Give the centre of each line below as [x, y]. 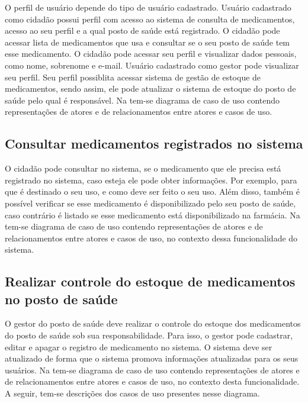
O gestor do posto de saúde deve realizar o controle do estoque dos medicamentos [153, 323]
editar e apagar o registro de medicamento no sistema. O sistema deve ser [139, 346]
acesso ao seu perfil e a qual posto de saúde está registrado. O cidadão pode [142, 30]
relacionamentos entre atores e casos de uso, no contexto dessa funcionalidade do [151, 238]
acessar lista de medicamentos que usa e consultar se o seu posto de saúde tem [147, 42]
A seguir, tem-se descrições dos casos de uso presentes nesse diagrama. [132, 393]
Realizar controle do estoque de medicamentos [150, 281]
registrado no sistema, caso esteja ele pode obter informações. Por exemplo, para [151, 180]
